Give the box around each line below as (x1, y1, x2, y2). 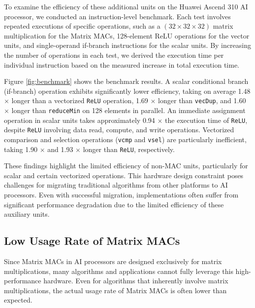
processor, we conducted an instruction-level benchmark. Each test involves (4, 11, 231, 21)
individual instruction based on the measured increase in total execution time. (4, 59, 240, 70)
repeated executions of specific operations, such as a (4, 21, 160, 31)
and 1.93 (47, 144, 73, 154)
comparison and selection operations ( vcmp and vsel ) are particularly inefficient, (4, 134, 247, 144)
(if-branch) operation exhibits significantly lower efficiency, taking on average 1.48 (4, 85, 251, 96)
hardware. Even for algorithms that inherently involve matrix (43, 275, 228, 286)
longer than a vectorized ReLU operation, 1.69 (11, 95, 148, 106)
